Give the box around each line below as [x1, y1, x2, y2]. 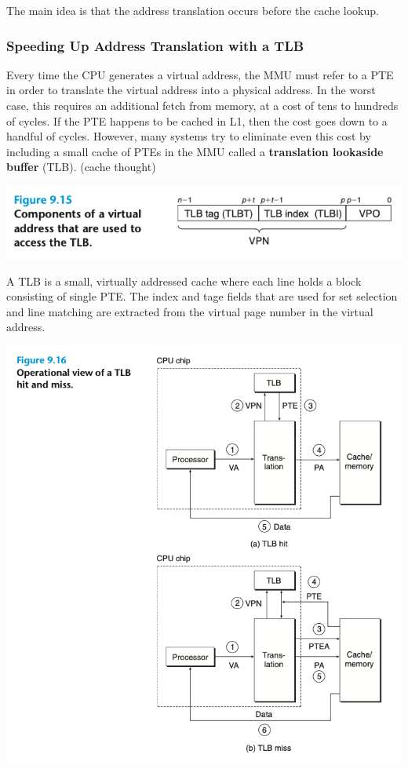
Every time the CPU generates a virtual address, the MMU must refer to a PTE [6, 66, 394, 82]
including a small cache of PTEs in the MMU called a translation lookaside [6, 143, 384, 159]
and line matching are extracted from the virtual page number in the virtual [6, 303, 373, 319]
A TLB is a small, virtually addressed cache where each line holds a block [6, 272, 362, 289]
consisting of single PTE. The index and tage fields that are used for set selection [6, 288, 398, 304]
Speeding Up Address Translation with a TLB [6, 35, 304, 55]
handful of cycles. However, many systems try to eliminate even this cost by [6, 128, 371, 144]
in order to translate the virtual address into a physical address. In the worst [6, 82, 376, 98]
